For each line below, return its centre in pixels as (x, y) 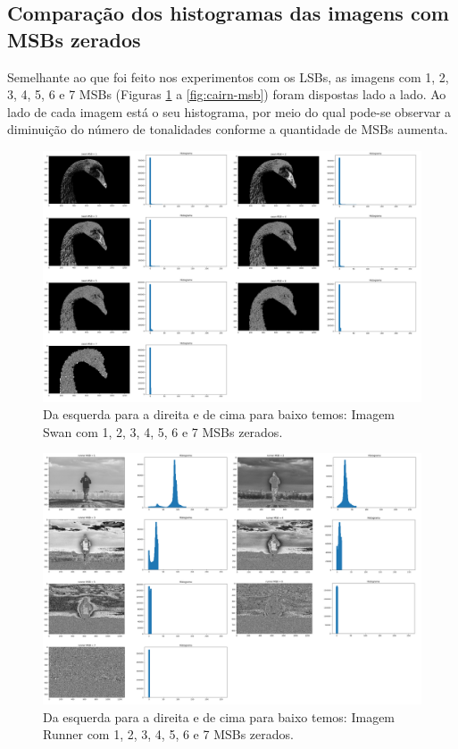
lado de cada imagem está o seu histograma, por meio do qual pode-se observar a (229, 111)
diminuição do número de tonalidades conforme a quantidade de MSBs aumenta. (228, 129)
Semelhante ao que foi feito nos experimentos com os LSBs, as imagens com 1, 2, (228, 76)
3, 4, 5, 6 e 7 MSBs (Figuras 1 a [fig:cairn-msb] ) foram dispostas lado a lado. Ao (227, 94)
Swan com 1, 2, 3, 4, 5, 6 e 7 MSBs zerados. (163, 431)
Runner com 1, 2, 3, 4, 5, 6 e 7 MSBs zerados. (168, 734)
